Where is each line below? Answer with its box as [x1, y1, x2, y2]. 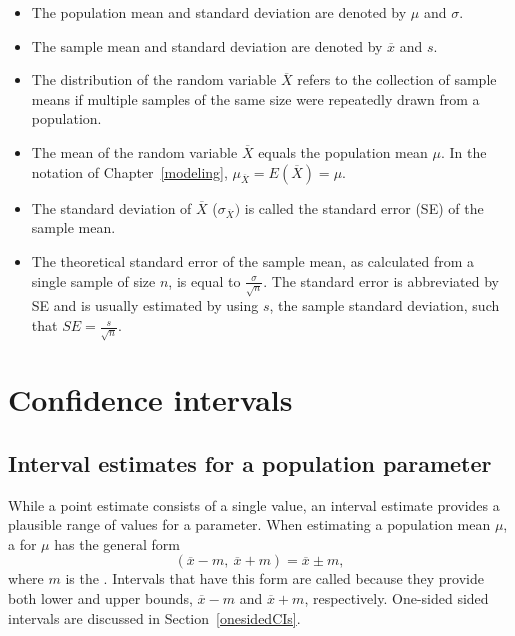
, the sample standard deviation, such [269, 295, 500, 316]
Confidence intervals [8, 379, 293, 420]
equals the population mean [258, 141, 428, 162]
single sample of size [31, 270, 156, 291]
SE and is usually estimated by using [31, 295, 259, 316]
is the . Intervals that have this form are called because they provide [65, 568, 484, 589]
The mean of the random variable [31, 141, 238, 162]
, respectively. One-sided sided [304, 587, 489, 608]
